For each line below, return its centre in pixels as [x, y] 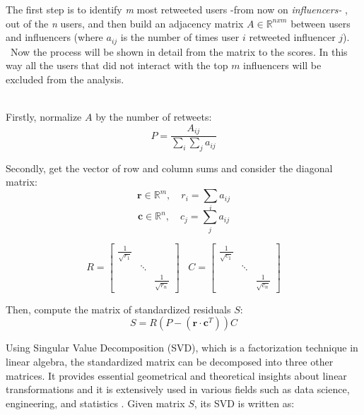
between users [321, 23]
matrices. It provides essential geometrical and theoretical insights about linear [176, 375]
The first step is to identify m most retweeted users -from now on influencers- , [177, 9]
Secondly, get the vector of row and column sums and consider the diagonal [169, 168]
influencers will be [282, 65]
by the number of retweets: [154, 117]
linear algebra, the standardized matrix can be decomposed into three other [170, 361]
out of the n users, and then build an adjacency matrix [125, 23]
